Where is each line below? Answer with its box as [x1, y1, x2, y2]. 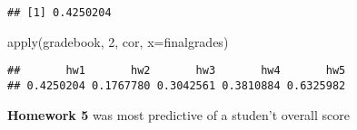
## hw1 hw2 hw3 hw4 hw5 [7, 64, 346, 78]
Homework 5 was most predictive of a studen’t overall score [7, 105, 351, 124]
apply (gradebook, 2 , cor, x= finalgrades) [7, 32, 229, 51]
